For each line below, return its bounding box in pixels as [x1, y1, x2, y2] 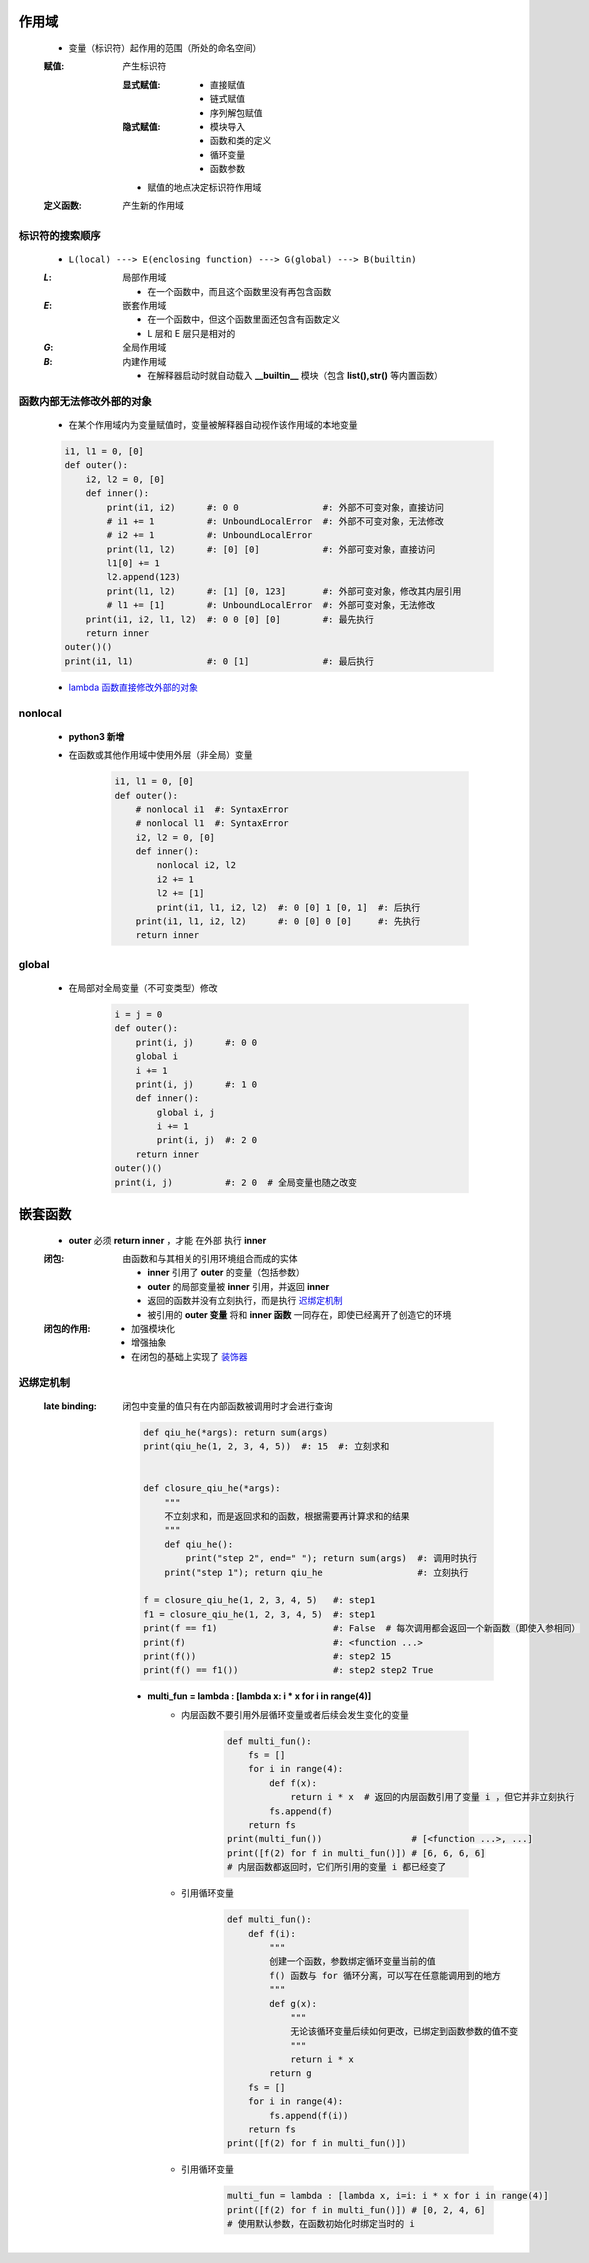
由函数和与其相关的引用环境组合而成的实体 [122, 1253, 298, 1265]
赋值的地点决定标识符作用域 [147, 181, 262, 193]
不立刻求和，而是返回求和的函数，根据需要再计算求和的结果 [164, 1511, 410, 1522]
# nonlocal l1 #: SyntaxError [135, 818, 289, 829]
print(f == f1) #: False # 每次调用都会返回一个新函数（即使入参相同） [143, 1623, 581, 1634]
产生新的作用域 [122, 199, 184, 211]
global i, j [156, 1106, 215, 1118]
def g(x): [269, 1998, 317, 2009]
